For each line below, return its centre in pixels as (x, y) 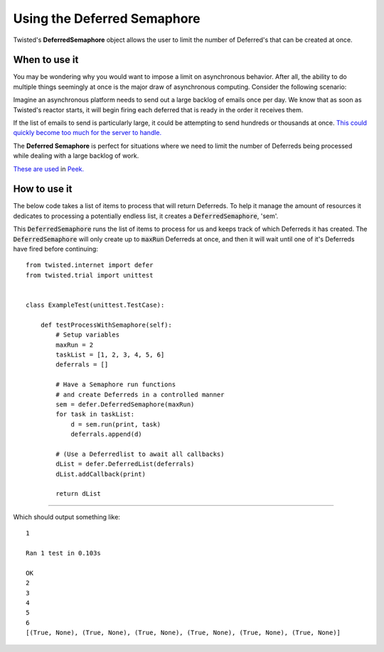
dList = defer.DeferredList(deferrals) (125, 464)
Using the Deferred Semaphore (107, 18)
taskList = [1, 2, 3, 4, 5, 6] (110, 354)
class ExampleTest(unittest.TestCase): (95, 305)
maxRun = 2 (75, 345)
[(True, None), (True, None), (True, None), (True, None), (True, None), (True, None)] (183, 633)
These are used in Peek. (49, 169)
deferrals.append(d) (106, 434)
